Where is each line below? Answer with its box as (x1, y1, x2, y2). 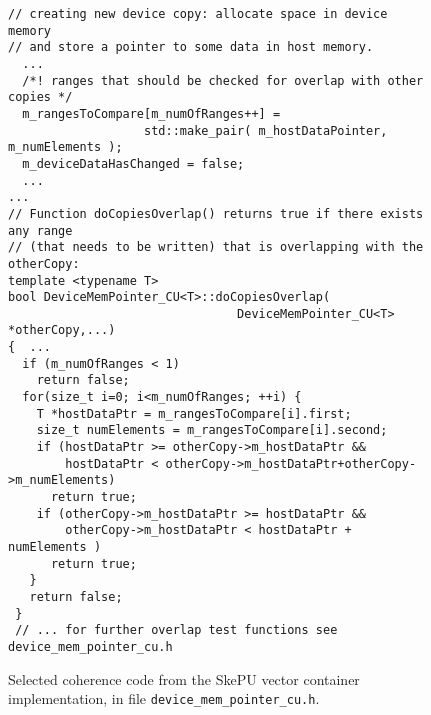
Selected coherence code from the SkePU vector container (8, 668, 360, 689)
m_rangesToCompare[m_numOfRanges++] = (22, 106, 281, 121)
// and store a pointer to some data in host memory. (8, 40, 374, 55)
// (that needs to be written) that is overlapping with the (8, 240, 424, 255)
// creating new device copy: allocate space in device (8, 7, 388, 21)
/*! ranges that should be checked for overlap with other (22, 73, 424, 88)
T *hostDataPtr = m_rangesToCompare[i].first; (36, 406, 352, 421)
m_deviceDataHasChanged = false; (22, 156, 245, 171)
